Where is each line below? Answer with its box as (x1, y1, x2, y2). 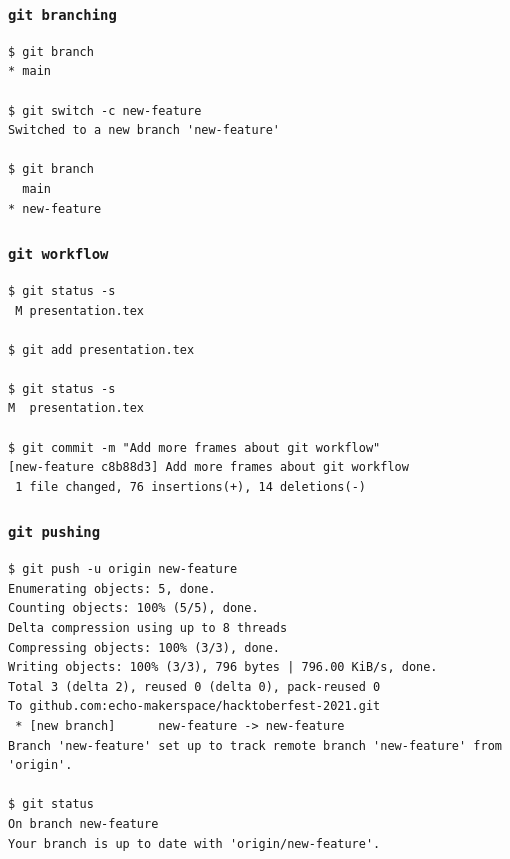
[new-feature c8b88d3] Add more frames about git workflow (8, 460, 409, 475)
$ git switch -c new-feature (8, 103, 202, 118)
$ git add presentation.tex (8, 342, 195, 357)
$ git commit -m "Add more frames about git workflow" (8, 440, 381, 455)
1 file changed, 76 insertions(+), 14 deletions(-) (15, 479, 366, 494)
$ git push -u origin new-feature (8, 562, 238, 577)
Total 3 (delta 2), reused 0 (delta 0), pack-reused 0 (8, 679, 381, 694)
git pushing (8, 524, 101, 541)
